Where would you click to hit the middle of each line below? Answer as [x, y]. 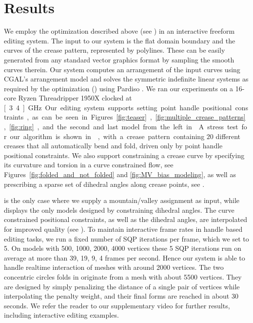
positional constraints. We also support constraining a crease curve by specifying [124, 155]
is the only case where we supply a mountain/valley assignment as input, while [122, 200]
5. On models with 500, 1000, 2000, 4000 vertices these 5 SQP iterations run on [123, 248]
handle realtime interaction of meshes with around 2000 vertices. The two [114, 267]
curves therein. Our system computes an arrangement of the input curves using [122, 69]
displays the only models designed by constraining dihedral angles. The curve [119, 210]
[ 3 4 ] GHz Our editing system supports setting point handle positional [118, 107]
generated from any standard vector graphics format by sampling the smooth [119, 59]
